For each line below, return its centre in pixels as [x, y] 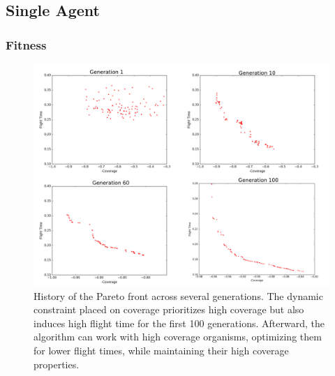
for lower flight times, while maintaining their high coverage [161, 350]
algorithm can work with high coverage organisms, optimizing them [178, 337]
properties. [57, 364]
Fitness [26, 44]
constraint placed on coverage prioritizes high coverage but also [169, 309]
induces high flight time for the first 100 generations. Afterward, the [179, 323]
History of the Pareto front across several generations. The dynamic [178, 295]
